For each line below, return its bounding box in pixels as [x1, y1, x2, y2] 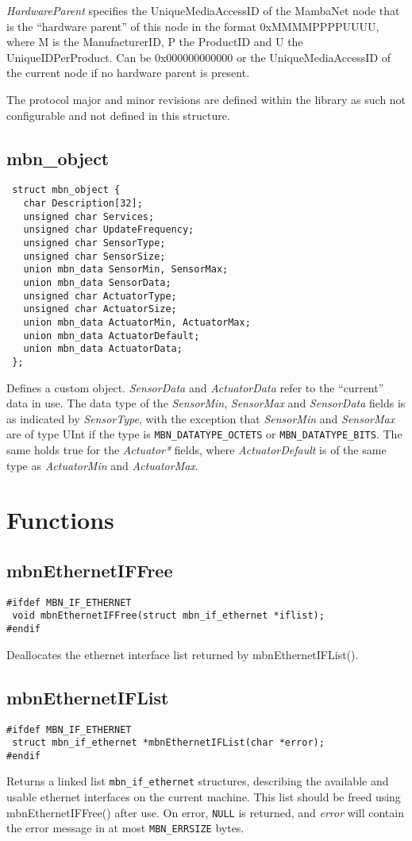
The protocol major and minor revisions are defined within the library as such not [6, 91, 406, 107]
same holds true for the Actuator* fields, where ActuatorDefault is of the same [6, 441, 387, 457]
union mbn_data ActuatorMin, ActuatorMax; [23, 316, 251, 328]
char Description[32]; [23, 198, 143, 210]
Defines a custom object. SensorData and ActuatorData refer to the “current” [6, 379, 384, 395]
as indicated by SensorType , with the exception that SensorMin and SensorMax [6, 410, 395, 426]
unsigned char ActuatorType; [23, 290, 177, 302]
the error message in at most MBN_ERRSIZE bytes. [6, 820, 245, 836]
